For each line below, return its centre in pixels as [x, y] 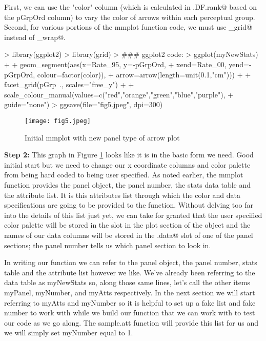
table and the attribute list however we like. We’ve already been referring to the [130, 272]
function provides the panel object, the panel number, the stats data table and [128, 184]
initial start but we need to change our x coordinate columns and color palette [127, 164]
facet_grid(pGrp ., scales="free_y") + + [69, 84]
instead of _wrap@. [35, 37]
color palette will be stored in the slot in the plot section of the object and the [127, 225]
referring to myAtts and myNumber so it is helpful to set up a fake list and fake [130, 302]
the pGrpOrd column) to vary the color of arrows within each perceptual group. [130, 17]
